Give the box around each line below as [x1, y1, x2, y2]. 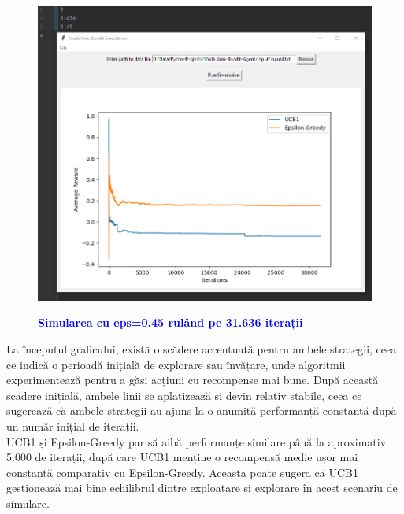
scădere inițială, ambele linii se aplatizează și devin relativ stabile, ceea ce [6, 386, 362, 403]
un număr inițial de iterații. [6, 417, 139, 434]
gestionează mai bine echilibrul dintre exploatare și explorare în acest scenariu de [6, 479, 398, 496]
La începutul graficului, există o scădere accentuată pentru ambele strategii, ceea [6, 340, 397, 357]
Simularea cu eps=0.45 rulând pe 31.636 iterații [38, 314, 303, 331]
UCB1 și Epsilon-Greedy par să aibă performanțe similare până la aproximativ [6, 433, 387, 449]
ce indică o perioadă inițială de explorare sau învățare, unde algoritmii [6, 356, 346, 372]
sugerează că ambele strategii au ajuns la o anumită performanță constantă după [6, 402, 397, 419]
